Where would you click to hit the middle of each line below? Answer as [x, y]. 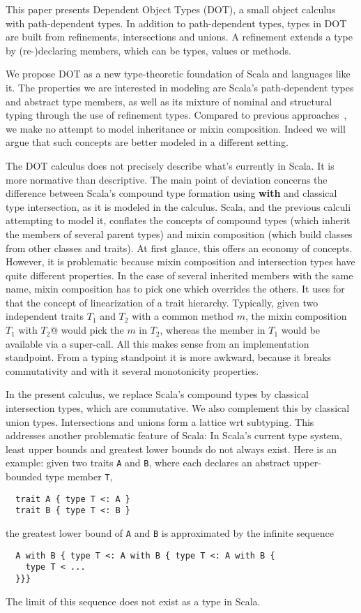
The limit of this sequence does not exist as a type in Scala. [133, 601]
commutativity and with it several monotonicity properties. [132, 370]
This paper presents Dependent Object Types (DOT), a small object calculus [171, 9]
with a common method [183, 316]
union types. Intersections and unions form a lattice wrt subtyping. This [160, 421]
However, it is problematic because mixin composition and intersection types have [180, 261]
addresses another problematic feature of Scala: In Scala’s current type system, [174, 435]
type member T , [79, 477]
